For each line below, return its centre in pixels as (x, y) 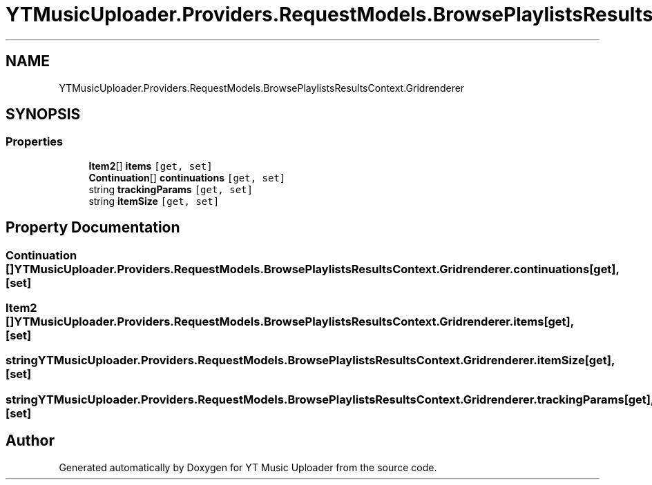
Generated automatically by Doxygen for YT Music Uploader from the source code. (248, 467)
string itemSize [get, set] (154, 201)
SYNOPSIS (43, 115)
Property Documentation (93, 228)
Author (30, 441)
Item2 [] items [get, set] (151, 166)
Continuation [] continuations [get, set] (187, 177)
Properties (35, 142)
